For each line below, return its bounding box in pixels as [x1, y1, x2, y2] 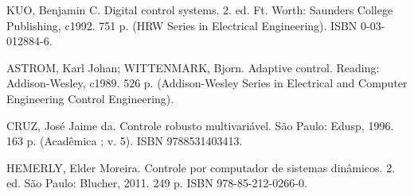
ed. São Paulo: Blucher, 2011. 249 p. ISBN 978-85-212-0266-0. [6, 175, 307, 191]
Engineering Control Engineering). [6, 90, 174, 106]
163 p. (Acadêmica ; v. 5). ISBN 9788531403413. [6, 133, 243, 149]
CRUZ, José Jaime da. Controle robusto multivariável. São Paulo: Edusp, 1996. [6, 117, 394, 133]
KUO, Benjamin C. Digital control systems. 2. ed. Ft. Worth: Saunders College [6, 2, 393, 17]
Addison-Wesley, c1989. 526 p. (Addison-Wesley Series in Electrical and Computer [6, 75, 408, 91]
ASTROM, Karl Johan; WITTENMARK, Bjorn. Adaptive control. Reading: [6, 59, 380, 75]
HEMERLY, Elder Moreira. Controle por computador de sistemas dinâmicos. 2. [6, 159, 396, 175]
